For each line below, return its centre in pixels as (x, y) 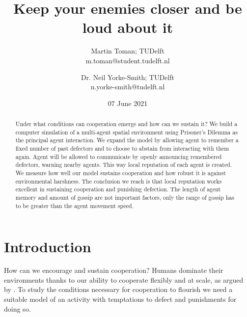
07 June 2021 (128, 103)
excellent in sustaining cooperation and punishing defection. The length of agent (118, 189)
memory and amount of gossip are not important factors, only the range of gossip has (125, 197)
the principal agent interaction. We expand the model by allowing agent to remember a (127, 140)
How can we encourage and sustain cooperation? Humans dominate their (114, 270)
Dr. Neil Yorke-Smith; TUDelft (128, 77)
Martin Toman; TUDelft (128, 51)
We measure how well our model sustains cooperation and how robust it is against (121, 173)
